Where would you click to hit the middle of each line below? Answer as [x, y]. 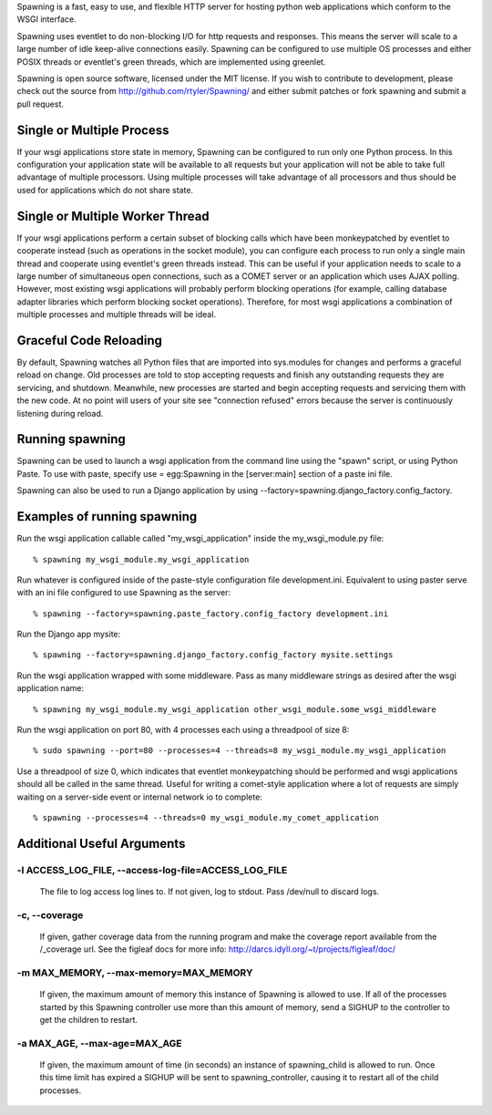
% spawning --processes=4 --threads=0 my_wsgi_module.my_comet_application [206, 817]
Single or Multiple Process [93, 130]
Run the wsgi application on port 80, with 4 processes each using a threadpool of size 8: [183, 730]
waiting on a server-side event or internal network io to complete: [140, 797]
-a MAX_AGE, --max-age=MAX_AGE [99, 1043]
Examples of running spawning [107, 516]
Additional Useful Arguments [101, 843]
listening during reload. [60, 413]
